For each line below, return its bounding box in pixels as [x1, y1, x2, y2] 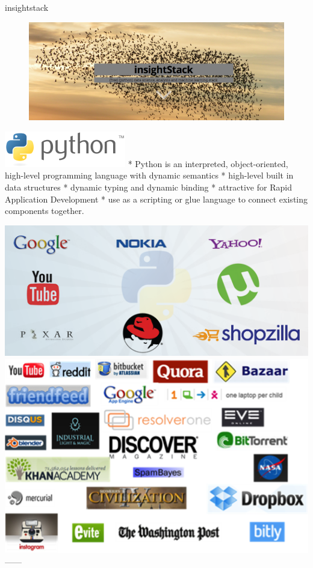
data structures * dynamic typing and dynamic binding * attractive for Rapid [5, 180, 292, 193]
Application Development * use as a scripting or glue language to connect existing [5, 192, 308, 205]
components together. [5, 204, 84, 217]
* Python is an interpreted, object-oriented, [128, 157, 288, 169]
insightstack [5, 1, 49, 13]
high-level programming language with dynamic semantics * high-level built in [5, 169, 294, 182]
